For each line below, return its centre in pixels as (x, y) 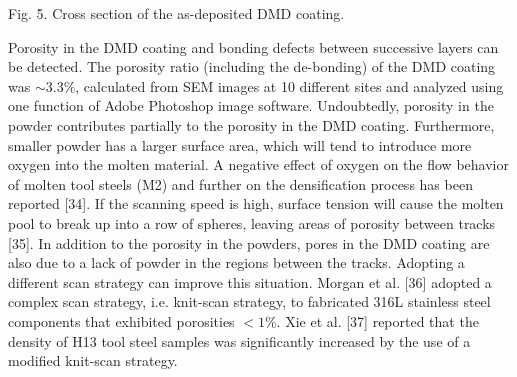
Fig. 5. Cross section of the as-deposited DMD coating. (176, 13)
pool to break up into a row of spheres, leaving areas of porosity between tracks (252, 222)
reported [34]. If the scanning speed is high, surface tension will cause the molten (256, 203)
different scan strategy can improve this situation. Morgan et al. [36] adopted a (250, 281)
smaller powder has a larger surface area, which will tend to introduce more (240, 144)
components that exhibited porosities (121, 320)
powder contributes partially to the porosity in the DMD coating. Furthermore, (251, 124)
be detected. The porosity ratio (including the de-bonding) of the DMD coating (252, 66)
